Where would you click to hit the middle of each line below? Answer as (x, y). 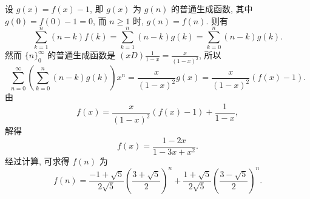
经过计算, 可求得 (37, 160)
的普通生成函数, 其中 (212, 8)
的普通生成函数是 (82, 55)
